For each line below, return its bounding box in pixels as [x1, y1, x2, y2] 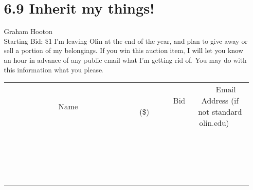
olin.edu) [199, 117, 229, 129]
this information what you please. [4, 64, 104, 74]
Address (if [201, 95, 239, 106]
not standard [198, 106, 242, 118]
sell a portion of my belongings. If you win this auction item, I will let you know [4, 45, 243, 55]
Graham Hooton [4, 26, 53, 36]
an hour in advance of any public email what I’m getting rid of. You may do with [4, 54, 247, 65]
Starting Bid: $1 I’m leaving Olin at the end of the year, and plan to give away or [4, 35, 248, 46]
